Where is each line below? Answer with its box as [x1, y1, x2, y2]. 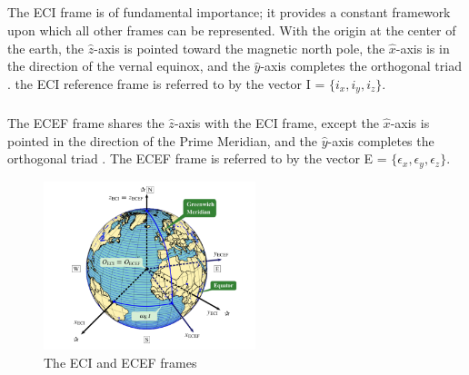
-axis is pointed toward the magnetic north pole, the [94, 38, 385, 57]
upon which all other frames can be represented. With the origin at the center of [7, 20, 456, 39]
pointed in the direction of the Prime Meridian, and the [7, 131, 318, 150]
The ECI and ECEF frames [44, 352, 197, 371]
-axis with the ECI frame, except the [174, 113, 379, 133]
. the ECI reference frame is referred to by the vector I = [7, 74, 325, 93]
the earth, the [7, 38, 85, 57]
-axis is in [395, 38, 450, 57]
